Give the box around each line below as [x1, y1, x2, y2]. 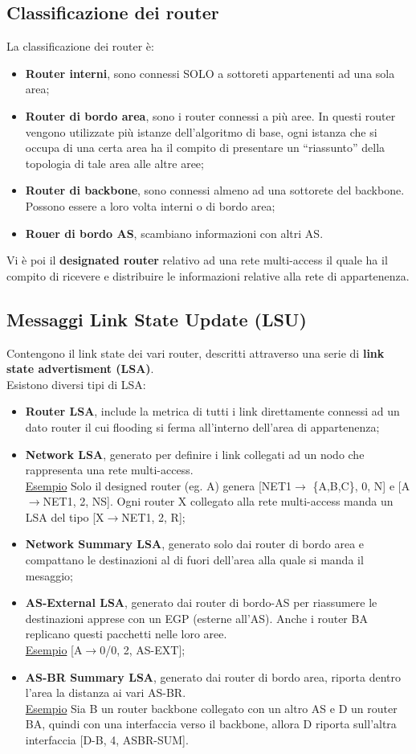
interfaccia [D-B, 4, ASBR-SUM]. [25, 731, 189, 748]
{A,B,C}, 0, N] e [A [312, 477, 410, 494]
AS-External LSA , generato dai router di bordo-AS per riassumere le [25, 594, 377, 611]
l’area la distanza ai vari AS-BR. [25, 684, 186, 701]
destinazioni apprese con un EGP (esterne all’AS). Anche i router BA [25, 609, 368, 626]
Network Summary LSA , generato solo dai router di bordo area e [25, 535, 365, 552]
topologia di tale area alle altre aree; [25, 154, 204, 171]
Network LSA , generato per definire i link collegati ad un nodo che [25, 445, 365, 462]
